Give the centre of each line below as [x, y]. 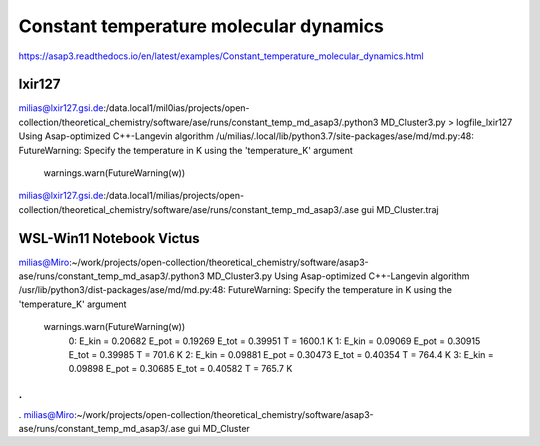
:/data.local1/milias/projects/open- [174, 196]
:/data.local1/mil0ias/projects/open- [176, 108]
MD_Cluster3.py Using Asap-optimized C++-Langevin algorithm [338, 276]
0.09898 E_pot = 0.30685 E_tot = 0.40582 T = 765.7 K [180, 369]
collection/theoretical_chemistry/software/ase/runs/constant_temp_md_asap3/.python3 [198, 122]
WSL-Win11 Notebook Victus [109, 238]
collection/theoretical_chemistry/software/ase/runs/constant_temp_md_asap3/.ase [189, 209]
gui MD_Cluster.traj [400, 209]
